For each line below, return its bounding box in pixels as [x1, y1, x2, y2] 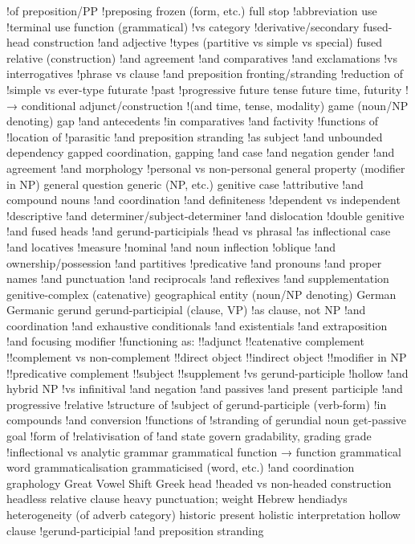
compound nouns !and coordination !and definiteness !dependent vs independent [6, 191, 401, 208]
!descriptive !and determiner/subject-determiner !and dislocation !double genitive [6, 207, 405, 223]
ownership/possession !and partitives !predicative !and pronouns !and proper [6, 254, 382, 271]
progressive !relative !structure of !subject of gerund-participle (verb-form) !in [6, 395, 387, 412]
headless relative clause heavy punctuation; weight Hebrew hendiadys [6, 490, 348, 507]
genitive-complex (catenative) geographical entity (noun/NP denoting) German [6, 285, 397, 302]
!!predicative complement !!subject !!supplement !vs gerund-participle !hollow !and [6, 364, 409, 381]
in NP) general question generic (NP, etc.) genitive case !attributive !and [6, 175, 364, 192]
